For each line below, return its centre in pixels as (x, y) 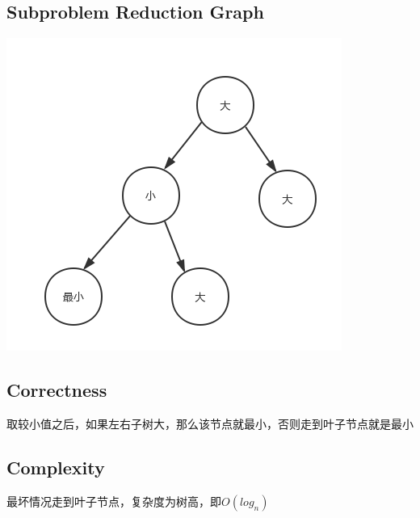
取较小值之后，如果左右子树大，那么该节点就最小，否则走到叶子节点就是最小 (210, 423)
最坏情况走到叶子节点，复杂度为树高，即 (114, 501)
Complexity (56, 467)
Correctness (57, 390)
